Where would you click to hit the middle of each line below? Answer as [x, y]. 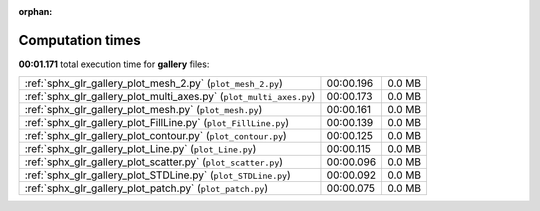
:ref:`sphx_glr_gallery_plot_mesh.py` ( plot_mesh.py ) [143, 110]
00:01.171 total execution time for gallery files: [114, 64]
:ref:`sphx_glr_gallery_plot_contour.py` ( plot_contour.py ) [155, 136]
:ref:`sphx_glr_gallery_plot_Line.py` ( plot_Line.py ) [140, 149]
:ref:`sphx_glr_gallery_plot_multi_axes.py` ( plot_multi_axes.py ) [170, 97]
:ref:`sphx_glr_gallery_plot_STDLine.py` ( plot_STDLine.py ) [157, 175]
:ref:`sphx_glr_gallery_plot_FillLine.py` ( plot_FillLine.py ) [157, 123]
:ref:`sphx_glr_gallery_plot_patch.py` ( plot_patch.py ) [146, 188]
